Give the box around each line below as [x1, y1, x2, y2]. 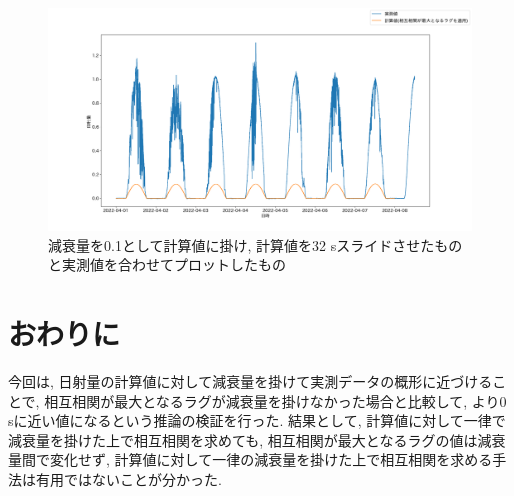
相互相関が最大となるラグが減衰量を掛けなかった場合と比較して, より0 [44, 390, 507, 411]
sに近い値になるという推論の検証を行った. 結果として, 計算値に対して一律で [8, 410, 506, 431]
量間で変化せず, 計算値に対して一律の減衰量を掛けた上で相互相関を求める [8, 449, 493, 470]
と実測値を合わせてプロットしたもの [48, 254, 286, 275]
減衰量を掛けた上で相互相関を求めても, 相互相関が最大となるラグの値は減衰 [8, 429, 506, 450]
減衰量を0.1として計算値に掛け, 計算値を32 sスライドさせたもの [48, 234, 463, 255]
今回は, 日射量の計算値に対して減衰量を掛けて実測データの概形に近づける [8, 371, 493, 392]
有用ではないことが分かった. [35, 469, 222, 490]
